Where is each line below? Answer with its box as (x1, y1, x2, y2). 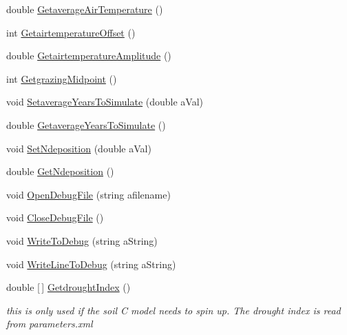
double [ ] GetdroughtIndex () (6, 280, 131, 294)
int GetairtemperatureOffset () (6, 25, 136, 39)
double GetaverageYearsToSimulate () (6, 117, 166, 132)
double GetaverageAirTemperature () (6, 2, 163, 16)
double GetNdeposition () (6, 164, 114, 179)
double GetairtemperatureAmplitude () (6, 48, 171, 63)
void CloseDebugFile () (6, 210, 104, 225)
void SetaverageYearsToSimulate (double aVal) (6, 94, 204, 109)
